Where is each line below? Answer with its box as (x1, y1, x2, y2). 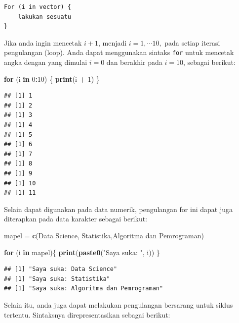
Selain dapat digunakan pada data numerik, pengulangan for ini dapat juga (4, 204, 233, 214)
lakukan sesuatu (18, 13, 72, 20)
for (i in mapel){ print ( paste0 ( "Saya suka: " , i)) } (4, 247, 160, 257)
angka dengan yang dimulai (4, 57, 87, 67)
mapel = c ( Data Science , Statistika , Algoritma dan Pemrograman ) (4, 230, 204, 240)
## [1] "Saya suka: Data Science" (4, 266, 118, 273)
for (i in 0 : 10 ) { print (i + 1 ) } (4, 73, 100, 84)
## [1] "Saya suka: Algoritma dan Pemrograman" (4, 285, 163, 292)
